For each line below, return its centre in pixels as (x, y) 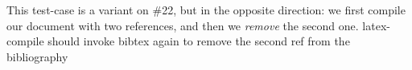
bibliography (37, 56)
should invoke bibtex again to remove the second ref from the (199, 41)
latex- (376, 25)
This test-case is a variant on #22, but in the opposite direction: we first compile (206, 10)
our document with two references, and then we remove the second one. (183, 25)
